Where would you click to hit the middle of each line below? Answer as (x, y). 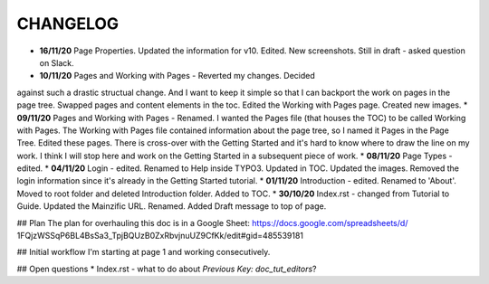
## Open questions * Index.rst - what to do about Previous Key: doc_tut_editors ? (167, 269)
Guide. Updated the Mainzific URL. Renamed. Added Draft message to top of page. (172, 206)
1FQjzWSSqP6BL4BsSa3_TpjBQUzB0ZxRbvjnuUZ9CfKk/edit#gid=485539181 (160, 236)
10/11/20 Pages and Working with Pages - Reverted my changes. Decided (177, 76)
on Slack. (57, 62)
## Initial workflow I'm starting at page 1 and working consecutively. (144, 252)
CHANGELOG (68, 24)
